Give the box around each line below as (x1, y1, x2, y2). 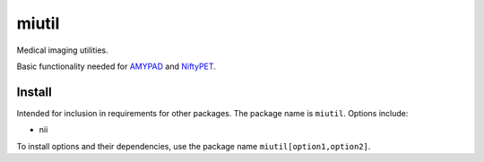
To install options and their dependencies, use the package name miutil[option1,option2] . (16, 141, 371, 151)
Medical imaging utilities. (16, 45, 108, 55)
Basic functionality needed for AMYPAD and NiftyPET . (16, 61, 217, 72)
